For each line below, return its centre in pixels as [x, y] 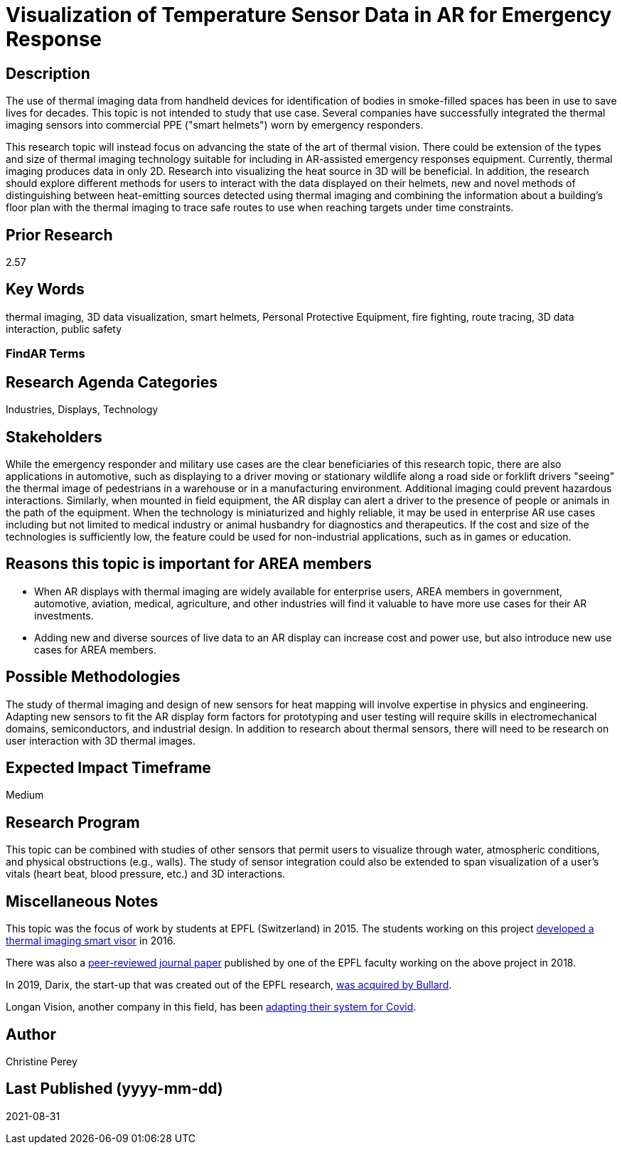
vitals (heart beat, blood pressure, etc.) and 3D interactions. [146, 874]
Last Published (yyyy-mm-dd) [114, 1089]
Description [48, 73]
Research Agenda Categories [112, 382]
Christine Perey [42, 1061]
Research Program [73, 822]
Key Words [45, 289]
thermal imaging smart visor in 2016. [91, 941]
